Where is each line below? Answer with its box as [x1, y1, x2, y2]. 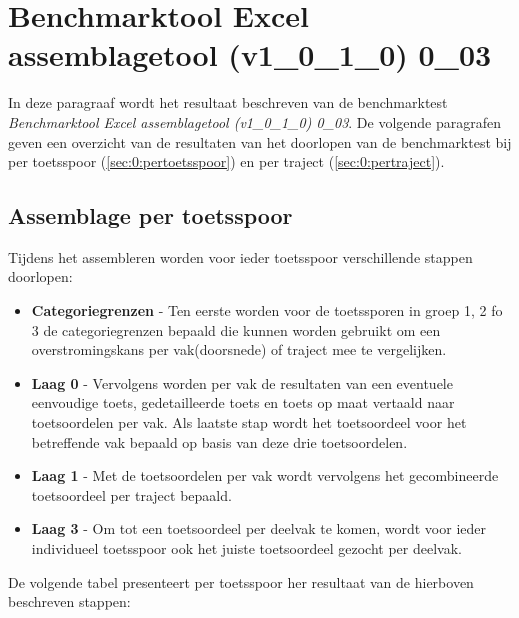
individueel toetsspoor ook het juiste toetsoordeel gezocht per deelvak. [31, 538, 462, 559]
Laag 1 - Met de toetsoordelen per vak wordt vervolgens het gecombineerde [31, 465, 499, 486]
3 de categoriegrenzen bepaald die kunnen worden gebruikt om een [31, 319, 441, 340]
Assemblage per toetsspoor [8, 200, 293, 231]
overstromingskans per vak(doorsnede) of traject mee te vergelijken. [31, 339, 447, 360]
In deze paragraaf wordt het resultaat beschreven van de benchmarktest [8, 92, 448, 113]
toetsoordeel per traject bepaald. [31, 484, 232, 505]
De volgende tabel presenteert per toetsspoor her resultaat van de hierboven [8, 571, 474, 592]
